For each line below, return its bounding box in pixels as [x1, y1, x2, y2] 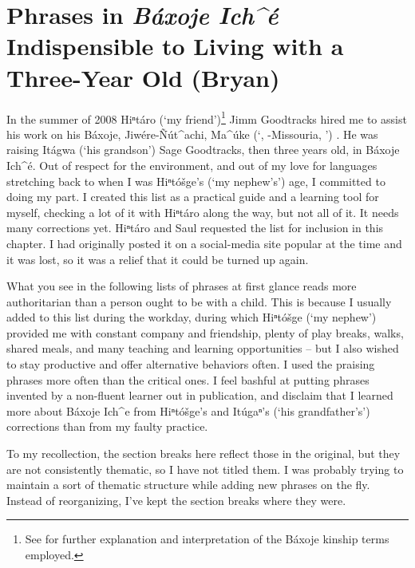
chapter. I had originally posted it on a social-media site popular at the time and [6, 235, 402, 251]
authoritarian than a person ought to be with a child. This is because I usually [6, 293, 392, 310]
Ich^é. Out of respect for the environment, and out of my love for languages [6, 156, 377, 173]
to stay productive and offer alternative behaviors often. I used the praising [6, 356, 375, 373]
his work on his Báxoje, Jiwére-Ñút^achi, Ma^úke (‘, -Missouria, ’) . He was [6, 125, 378, 142]
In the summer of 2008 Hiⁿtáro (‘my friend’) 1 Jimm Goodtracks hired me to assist [6, 108, 407, 127]
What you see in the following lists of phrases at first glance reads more [6, 278, 357, 294]
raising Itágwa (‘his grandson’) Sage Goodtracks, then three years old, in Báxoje [6, 141, 400, 158]
